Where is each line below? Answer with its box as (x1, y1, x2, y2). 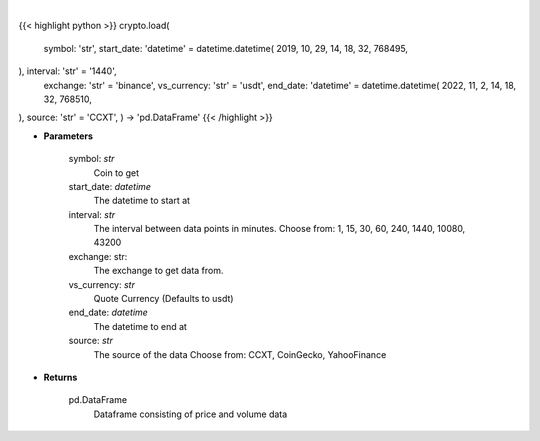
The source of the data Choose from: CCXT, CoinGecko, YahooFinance (93, 348, 387, 360)
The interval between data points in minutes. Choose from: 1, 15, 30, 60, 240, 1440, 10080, (93, 223, 466, 235)
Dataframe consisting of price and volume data (93, 408, 288, 420)
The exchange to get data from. (93, 265, 224, 277)
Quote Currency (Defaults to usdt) (93, 293, 234, 305)
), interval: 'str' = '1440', (18, 65, 117, 77)
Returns (43, 371, 78, 383)
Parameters (43, 130, 94, 142)
